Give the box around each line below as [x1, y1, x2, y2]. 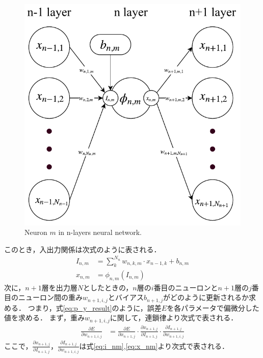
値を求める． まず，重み [4, 312, 85, 323]
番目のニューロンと [153, 282, 218, 292]
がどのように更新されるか [163, 292, 249, 303]
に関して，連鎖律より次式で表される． [110, 312, 238, 323]
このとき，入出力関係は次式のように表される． [4, 244, 161, 254]
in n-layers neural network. [58, 227, 142, 237]
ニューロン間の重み [18, 292, 83, 303]
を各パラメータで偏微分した [167, 302, 259, 313]
